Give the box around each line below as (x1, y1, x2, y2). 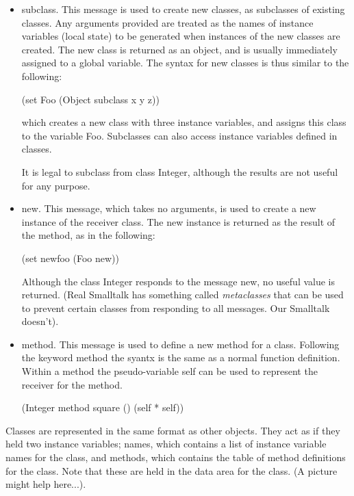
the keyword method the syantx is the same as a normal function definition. (21, 350, 340, 365)
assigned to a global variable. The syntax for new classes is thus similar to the (21, 55, 349, 70)
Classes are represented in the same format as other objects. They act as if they (5, 423, 340, 437)
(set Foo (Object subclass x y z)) (21, 92, 160, 106)
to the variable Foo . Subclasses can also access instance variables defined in (21, 128, 338, 142)
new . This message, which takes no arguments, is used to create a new (21, 201, 316, 216)
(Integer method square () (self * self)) (21, 400, 184, 415)
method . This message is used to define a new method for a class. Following (21, 337, 340, 351)
